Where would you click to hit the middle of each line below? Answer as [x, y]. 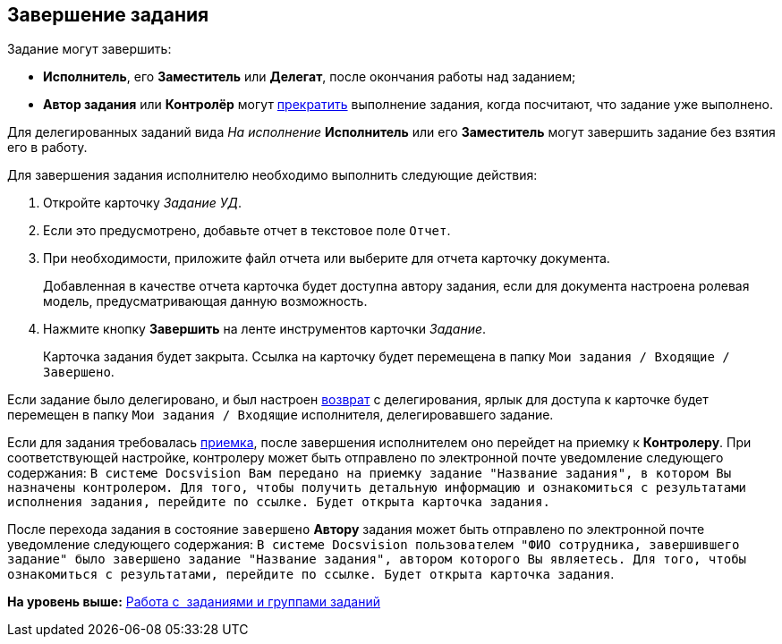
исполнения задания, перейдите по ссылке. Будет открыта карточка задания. [279, 502]
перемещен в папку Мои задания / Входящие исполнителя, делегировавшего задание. [280, 415]
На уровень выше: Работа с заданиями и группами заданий [194, 602]
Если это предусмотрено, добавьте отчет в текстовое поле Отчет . [247, 231]
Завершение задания [108, 15]
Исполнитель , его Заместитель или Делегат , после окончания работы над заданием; [310, 77]
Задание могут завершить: [89, 49]
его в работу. [47, 148]
